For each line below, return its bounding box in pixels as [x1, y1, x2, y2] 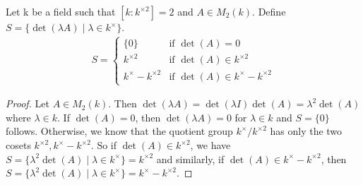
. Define [252, 4, 286, 18]
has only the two [270, 124, 343, 138]
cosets [6, 138, 31, 152]
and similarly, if [156, 151, 225, 166]
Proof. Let [6, 96, 49, 111]
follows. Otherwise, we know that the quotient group [6, 124, 233, 138]
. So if [90, 138, 117, 152]
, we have [190, 138, 231, 152]
